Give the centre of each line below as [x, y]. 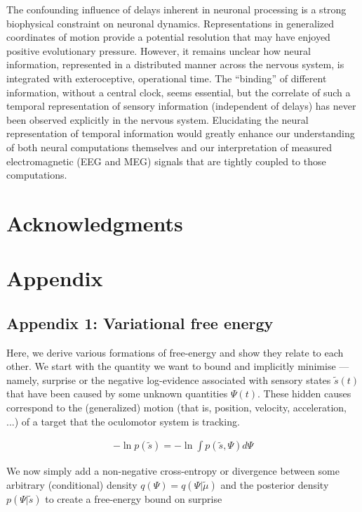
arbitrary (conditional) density [72, 484]
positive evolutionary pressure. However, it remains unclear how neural [159, 50]
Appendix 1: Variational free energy [140, 322]
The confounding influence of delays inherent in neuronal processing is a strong [176, 9]
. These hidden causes [304, 393]
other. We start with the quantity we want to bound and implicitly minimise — [178, 366]
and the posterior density [275, 484]
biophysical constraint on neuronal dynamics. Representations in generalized [170, 23]
